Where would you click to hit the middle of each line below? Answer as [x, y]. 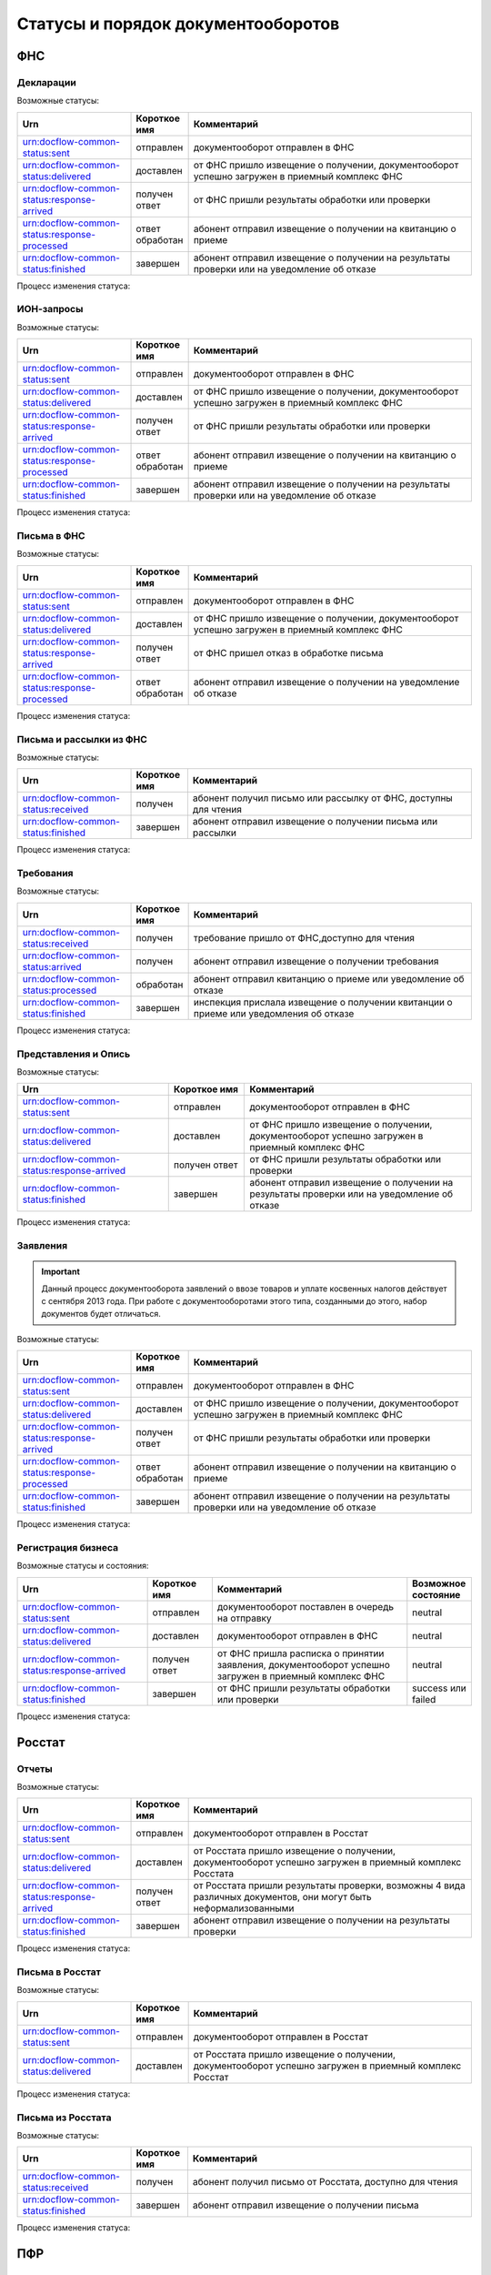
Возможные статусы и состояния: [83, 1566]
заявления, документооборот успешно [304, 1664]
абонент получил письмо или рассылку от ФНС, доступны [323, 798]
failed [424, 1699]
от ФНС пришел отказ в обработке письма [288, 652]
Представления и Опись [74, 1054]
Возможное [439, 1583]
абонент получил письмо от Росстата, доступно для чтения [325, 2182]
